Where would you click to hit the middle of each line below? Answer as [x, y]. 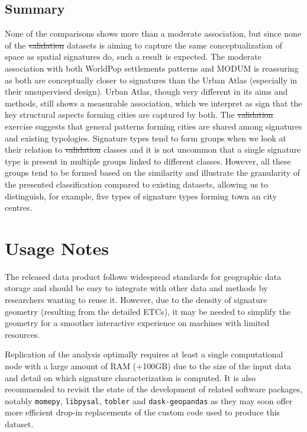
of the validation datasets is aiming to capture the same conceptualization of [143, 45]
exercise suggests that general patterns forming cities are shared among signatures [153, 126]
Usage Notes [57, 248]
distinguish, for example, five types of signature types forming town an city [141, 196]
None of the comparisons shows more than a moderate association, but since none [153, 33]
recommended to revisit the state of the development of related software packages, [154, 389]
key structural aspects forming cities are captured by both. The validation [139, 115]
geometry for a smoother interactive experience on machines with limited [137, 323]
